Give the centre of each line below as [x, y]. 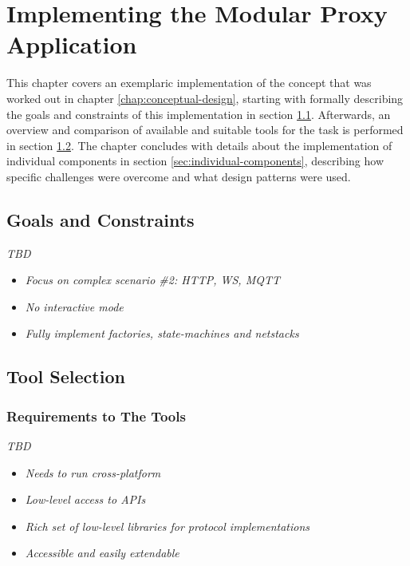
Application [72, 44]
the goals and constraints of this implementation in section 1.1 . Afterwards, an [199, 114]
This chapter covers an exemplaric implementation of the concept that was [189, 83]
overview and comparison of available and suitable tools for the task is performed [205, 130]
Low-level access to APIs [85, 499]
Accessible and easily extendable [102, 553]
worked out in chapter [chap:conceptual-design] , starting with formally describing [205, 98]
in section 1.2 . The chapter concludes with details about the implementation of [199, 145]
